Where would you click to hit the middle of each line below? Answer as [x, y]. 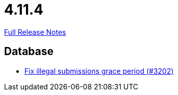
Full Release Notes [35, 32]
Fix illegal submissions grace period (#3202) [99, 71]
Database [29, 52]
